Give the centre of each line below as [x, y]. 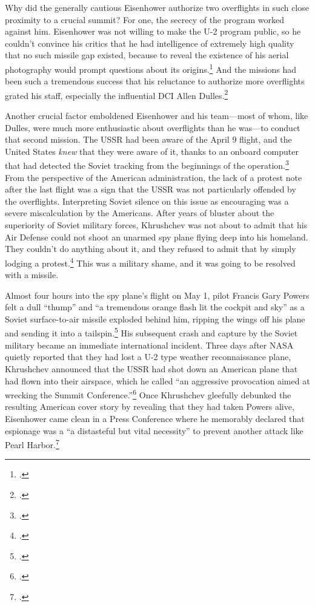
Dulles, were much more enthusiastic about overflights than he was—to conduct [153, 127]
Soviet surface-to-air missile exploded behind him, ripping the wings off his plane [155, 318]
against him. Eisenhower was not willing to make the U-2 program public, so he [153, 31]
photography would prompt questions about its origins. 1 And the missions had [151, 68]
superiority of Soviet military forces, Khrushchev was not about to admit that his [156, 225]
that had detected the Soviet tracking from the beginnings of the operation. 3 [147, 165]
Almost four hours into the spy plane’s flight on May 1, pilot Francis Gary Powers [157, 295]
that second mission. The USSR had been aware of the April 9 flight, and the [148, 139]
